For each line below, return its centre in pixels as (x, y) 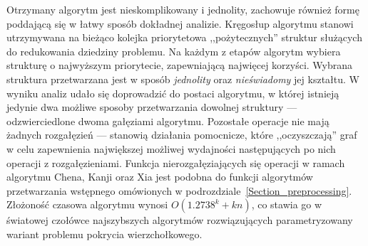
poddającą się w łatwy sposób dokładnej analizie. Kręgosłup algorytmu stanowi (180, 23)
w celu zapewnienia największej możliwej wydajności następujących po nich (171, 148)
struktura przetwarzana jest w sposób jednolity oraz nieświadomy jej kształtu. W (183, 79)
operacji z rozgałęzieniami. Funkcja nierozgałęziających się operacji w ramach (176, 162)
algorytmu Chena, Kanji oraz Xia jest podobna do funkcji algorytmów (160, 177)
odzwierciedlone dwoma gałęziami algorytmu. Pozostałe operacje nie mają (168, 121)
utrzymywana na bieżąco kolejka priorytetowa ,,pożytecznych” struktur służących (184, 37)
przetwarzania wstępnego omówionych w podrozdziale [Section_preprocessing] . (179, 190)
